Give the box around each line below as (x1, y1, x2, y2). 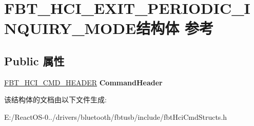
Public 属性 (4, 52, 65, 68)
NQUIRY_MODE (4, 17, 136, 39)
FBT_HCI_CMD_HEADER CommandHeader (4, 77, 163, 87)
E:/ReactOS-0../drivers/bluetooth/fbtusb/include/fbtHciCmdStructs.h (4, 111, 227, 122)
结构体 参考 (136, 17, 213, 39)
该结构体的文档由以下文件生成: (4, 94, 107, 105)
